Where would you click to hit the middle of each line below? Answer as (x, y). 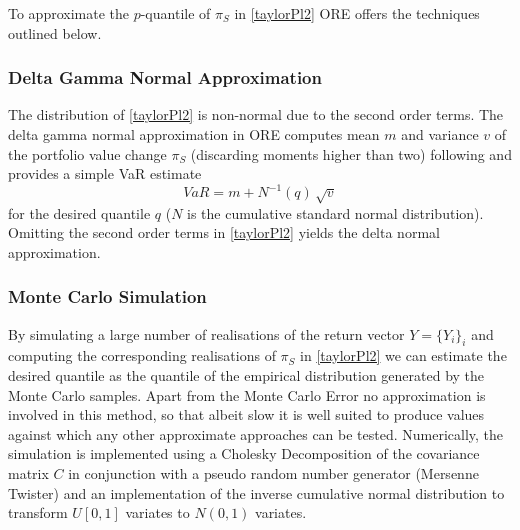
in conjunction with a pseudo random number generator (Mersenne (273, 473)
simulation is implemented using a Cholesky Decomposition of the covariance (244, 453)
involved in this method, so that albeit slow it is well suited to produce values (246, 414)
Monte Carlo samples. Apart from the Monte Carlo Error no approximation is (247, 394)
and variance (440, 134)
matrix (28, 473)
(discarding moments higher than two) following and (351, 153)
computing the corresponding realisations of (142, 355)
